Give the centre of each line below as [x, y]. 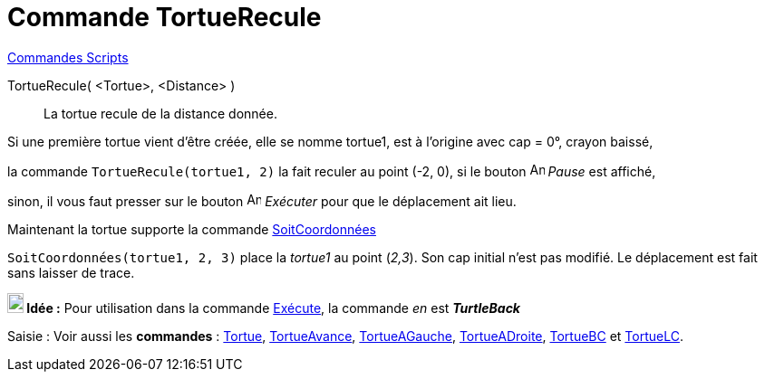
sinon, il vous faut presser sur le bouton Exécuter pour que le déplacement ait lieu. [262, 201]
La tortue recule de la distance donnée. [160, 113]
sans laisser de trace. [71, 272]
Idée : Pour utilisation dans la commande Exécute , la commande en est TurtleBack [273, 308]
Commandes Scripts [68, 57]
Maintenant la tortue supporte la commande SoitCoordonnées [192, 229]
